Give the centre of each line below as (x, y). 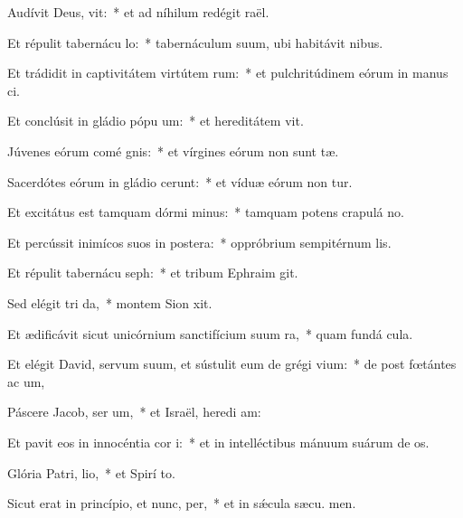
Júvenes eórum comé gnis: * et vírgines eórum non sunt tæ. (173, 151)
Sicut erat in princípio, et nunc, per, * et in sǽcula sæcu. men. (182, 503)
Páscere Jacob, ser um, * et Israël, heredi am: (134, 412)
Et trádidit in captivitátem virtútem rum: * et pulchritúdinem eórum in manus (228, 73)
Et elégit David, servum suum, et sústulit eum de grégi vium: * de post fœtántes (232, 364)
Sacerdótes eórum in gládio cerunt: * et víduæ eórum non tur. (180, 181)
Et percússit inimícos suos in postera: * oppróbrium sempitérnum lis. (199, 242)
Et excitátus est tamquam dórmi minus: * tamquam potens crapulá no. (206, 212)
